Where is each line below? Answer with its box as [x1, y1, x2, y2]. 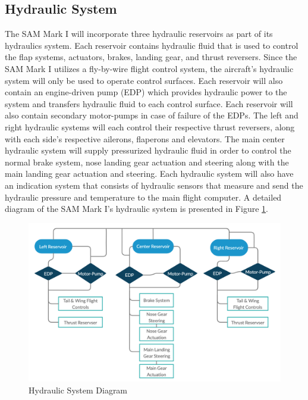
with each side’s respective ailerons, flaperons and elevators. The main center [5, 132, 285, 145]
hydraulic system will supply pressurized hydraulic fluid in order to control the [5, 144, 291, 157]
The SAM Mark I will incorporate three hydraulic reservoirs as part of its [5, 27, 273, 40]
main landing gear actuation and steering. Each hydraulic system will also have [5, 167, 294, 180]
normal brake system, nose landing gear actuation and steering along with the [5, 155, 289, 168]
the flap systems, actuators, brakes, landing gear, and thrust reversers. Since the [5, 51, 297, 63]
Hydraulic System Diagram [29, 383, 128, 396]
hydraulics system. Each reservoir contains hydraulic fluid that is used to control [5, 39, 298, 51]
